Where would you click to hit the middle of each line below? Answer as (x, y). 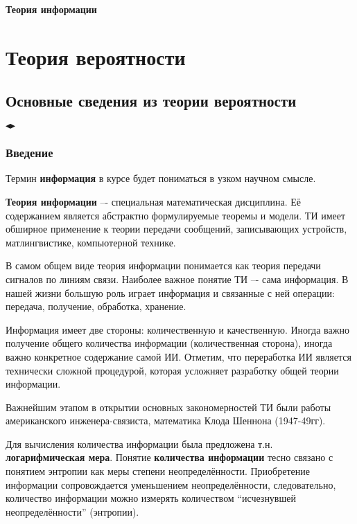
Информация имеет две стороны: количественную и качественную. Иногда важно (177, 329)
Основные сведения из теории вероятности (151, 101)
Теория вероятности (96, 56)
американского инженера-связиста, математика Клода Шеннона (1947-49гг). (166, 421)
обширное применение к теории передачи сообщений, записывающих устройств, (176, 229)
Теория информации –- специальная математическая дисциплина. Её (153, 201)
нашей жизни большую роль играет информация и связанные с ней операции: (170, 292)
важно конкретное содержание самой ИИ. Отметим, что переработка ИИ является (178, 356)
